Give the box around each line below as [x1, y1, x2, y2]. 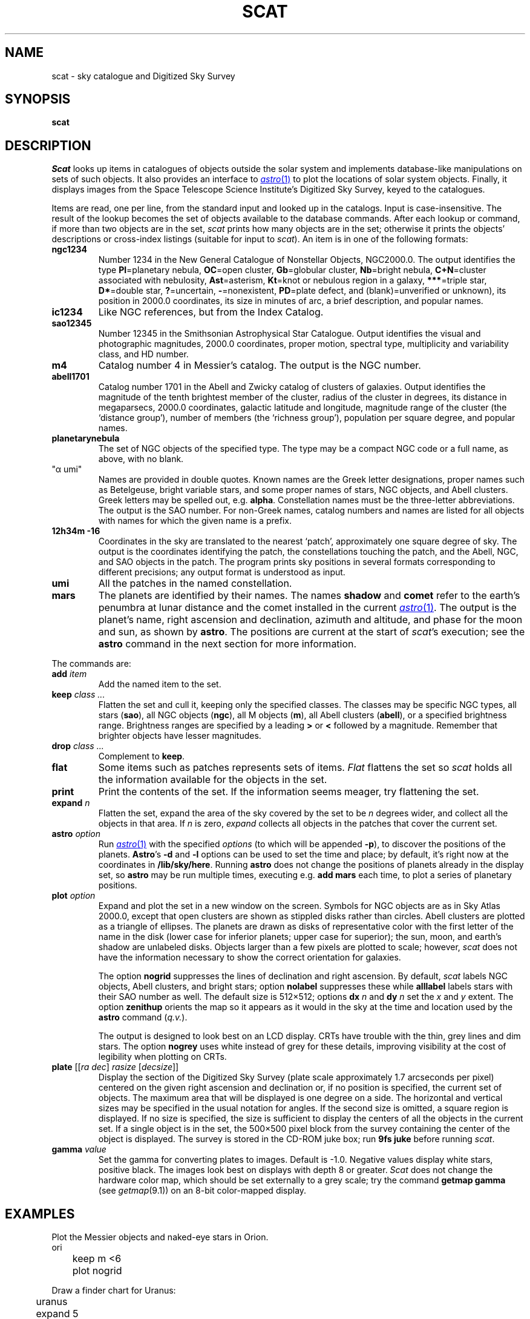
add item [51, 669, 87, 679]
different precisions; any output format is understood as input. [98, 567, 345, 578]
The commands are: [51, 658, 131, 669]
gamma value [51, 1144, 106, 1155]
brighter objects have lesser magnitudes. [98, 730, 261, 741]
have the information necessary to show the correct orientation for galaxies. [98, 952, 401, 963]
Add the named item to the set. [98, 679, 221, 690]
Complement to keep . [98, 751, 185, 762]
